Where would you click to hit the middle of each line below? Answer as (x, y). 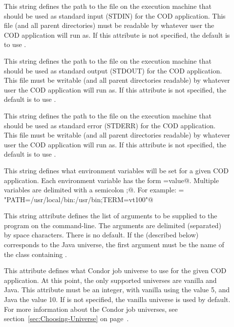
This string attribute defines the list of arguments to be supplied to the (111, 216)
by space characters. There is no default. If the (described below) (101, 235)
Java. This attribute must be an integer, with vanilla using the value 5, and (117, 290)
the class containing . (35, 254)
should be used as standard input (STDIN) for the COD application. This (115, 15)
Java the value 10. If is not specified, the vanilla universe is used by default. (117, 299)
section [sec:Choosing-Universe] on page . (66, 318)
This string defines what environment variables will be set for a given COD (116, 170)
